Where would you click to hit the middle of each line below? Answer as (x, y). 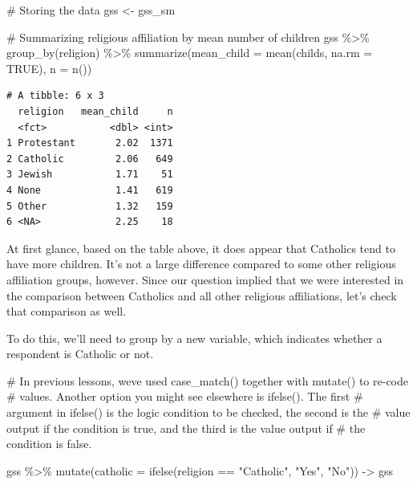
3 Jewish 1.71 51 (90, 175)
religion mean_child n (95, 111)
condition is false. (49, 444)
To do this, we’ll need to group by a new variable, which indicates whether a (194, 338)
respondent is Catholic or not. (80, 354)
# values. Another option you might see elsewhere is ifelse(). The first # (185, 396)
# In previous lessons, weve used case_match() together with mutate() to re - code (207, 380)
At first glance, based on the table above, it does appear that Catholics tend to (201, 248)
